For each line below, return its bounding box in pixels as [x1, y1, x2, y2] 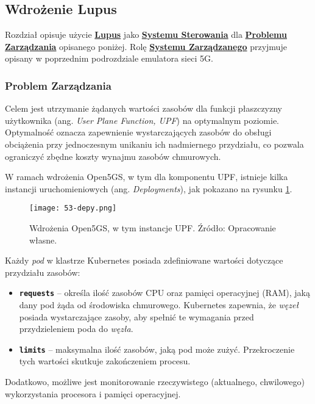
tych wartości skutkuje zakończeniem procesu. [19, 355, 191, 367]
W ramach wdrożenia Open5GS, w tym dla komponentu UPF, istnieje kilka [5, 170, 288, 183]
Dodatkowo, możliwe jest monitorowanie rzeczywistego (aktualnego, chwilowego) [5, 375, 305, 388]
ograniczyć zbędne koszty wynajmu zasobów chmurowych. [5, 150, 221, 162]
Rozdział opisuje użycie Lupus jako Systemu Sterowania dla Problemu [5, 28, 287, 41]
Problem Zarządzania [5, 78, 111, 93]
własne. [29, 233, 57, 246]
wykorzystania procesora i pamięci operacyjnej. [5, 387, 181, 400]
